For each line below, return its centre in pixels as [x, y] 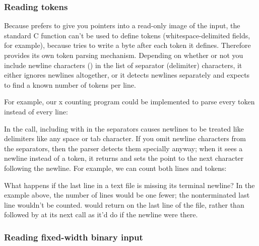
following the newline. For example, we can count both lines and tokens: [115, 168]
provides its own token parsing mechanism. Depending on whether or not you [124, 55]
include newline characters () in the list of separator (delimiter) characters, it [123, 65]
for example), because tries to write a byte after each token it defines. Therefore [127, 45]
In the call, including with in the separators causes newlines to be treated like [124, 128]
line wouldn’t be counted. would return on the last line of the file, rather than [124, 204]
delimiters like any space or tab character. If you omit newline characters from [125, 138]
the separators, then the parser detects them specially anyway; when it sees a [123, 148]
